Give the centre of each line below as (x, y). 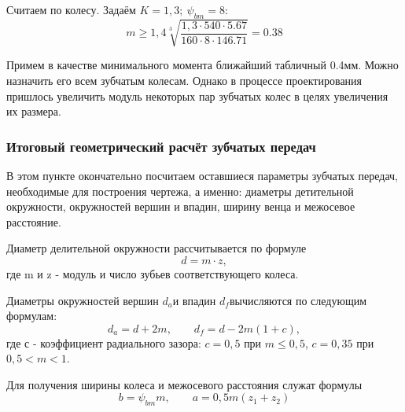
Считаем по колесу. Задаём (71, 9)
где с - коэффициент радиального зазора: (104, 342)
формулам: (32, 316)
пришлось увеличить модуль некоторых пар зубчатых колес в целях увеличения (197, 96)
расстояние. (34, 221)
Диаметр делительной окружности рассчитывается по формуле (156, 248)
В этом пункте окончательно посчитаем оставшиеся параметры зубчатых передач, (202, 175)
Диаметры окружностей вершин (83, 300)
